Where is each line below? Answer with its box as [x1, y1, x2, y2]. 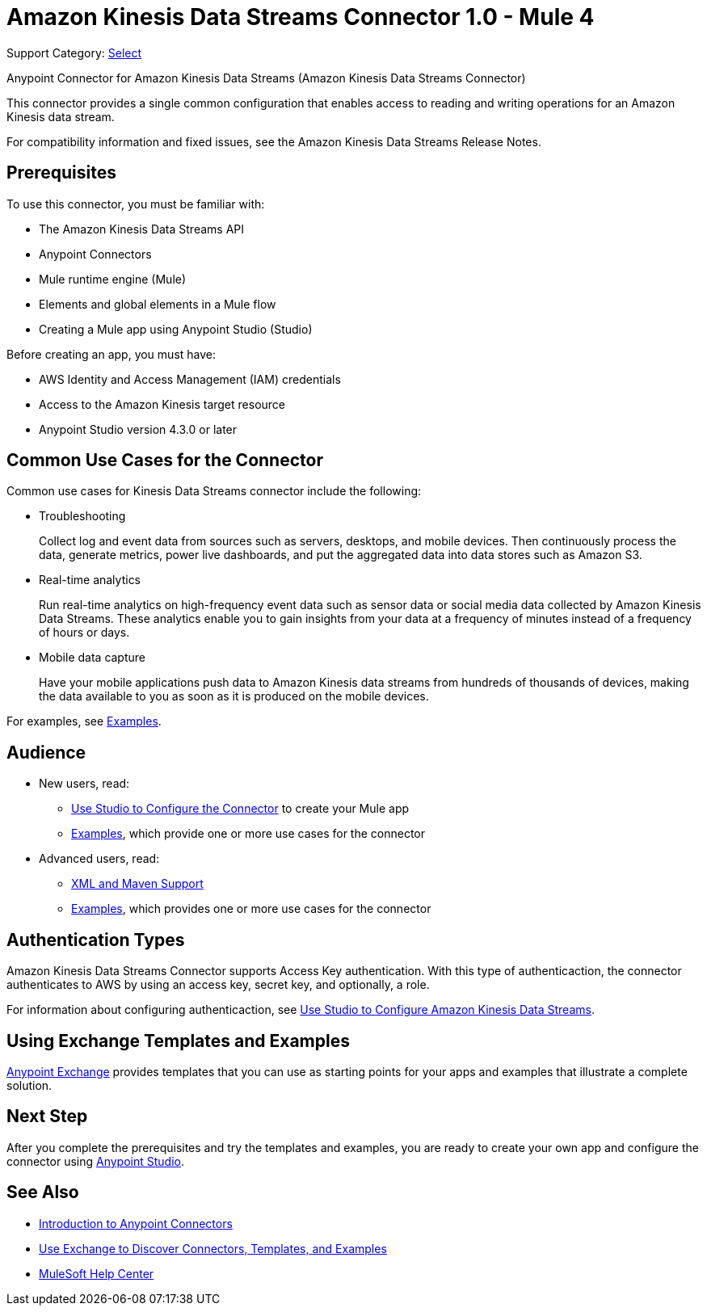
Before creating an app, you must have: [6, 347, 217, 361]
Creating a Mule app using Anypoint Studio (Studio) [39, 322, 313, 336]
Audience [6, 742, 86, 763]
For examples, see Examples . [6, 714, 162, 729]
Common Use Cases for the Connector [6, 450, 323, 471]
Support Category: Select [6, 45, 142, 60]
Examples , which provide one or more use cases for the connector [71, 826, 426, 841]
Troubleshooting [39, 509, 126, 524]
